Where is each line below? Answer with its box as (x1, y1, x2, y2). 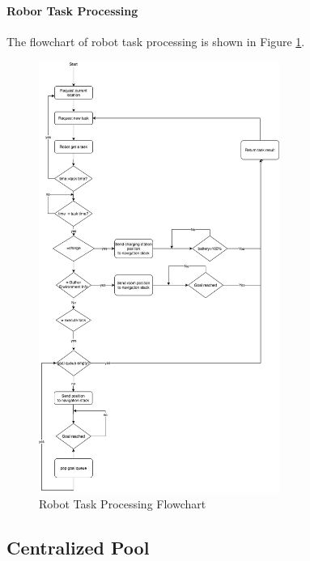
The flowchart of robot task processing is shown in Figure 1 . (6, 32, 305, 49)
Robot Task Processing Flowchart (39, 495, 206, 512)
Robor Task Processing (6, 2, 138, 19)
